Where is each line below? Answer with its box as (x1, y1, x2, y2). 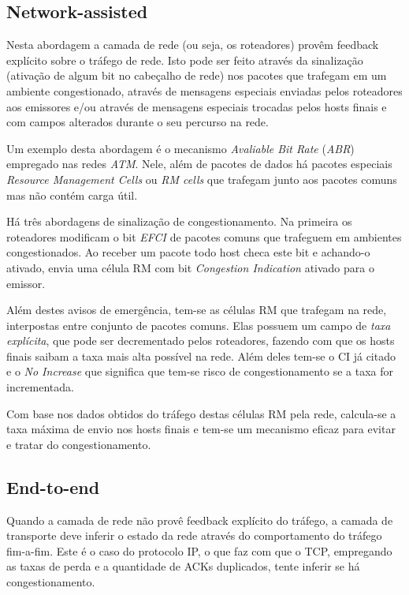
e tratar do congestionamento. (6, 436, 151, 452)
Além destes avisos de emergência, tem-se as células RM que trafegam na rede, (6, 301, 387, 318)
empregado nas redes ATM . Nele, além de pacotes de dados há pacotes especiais (6, 155, 392, 172)
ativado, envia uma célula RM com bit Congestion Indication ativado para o (6, 259, 374, 275)
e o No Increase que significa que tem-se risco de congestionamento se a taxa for (6, 363, 393, 380)
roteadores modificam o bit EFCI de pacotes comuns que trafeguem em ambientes (6, 228, 402, 245)
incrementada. (6, 379, 74, 395)
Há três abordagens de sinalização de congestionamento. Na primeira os (6, 213, 352, 230)
